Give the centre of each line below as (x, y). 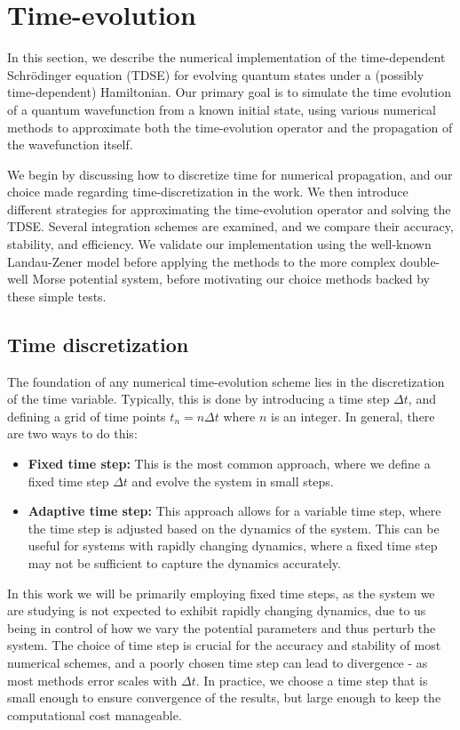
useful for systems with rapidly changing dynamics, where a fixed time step (233, 545)
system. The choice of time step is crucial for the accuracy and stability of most (224, 645)
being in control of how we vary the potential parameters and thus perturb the (222, 627)
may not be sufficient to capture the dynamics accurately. (184, 562)
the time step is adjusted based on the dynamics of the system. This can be (234, 528)
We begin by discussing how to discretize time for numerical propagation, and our (230, 174)
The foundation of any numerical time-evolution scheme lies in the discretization (226, 381)
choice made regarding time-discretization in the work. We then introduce (208, 192)
